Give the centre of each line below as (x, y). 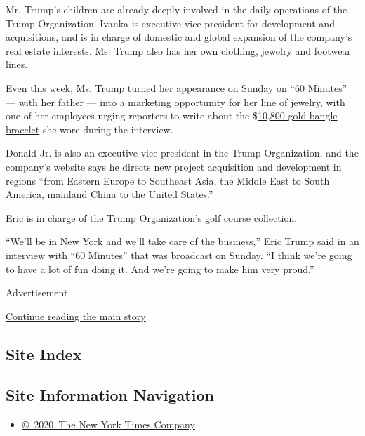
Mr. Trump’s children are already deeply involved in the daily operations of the (177, 9)
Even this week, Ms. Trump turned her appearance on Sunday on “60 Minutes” (177, 87)
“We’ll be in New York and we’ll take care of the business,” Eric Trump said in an (182, 241)
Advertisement (37, 292)
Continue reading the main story (76, 316)
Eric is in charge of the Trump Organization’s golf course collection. (152, 217)
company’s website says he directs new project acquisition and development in (174, 166)
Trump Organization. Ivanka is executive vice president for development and (170, 23)
